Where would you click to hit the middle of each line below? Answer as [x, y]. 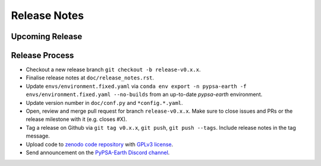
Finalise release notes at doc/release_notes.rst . [90, 78]
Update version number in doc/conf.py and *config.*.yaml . [105, 103]
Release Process [43, 55]
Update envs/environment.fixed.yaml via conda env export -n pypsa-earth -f [136, 86]
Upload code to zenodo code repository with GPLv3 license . [100, 144]
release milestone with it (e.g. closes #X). [76, 119]
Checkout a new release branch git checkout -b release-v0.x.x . [113, 70]
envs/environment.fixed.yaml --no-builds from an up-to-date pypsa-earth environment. [144, 94]
